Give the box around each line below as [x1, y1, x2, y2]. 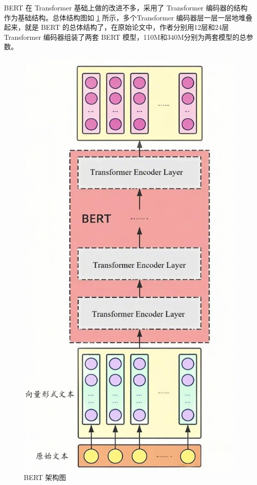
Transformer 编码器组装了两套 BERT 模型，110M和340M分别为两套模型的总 [4, 31, 247, 42]
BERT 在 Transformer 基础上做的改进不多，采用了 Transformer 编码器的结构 [4, 2, 248, 12]
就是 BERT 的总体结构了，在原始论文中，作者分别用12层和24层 [24, 22, 229, 32]
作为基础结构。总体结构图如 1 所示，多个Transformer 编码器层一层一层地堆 [4, 12, 246, 22]
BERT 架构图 [24, 472, 66, 483]
